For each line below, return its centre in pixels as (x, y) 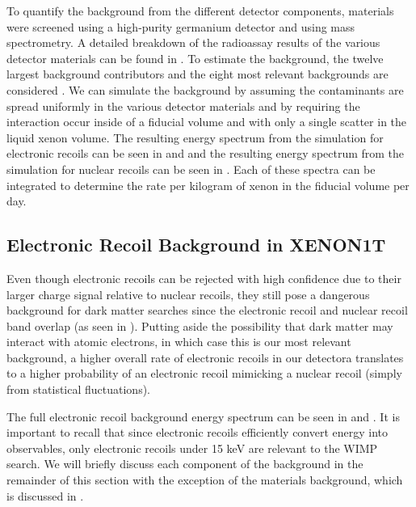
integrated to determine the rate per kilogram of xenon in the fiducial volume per (208, 185)
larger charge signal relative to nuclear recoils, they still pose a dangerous (188, 294)
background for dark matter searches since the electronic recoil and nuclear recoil (207, 310)
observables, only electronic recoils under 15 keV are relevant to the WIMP (192, 448)
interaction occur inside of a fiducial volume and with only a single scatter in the (207, 122)
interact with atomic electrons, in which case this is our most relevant (179, 342)
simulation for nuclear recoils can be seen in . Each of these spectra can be (191, 169)
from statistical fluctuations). (79, 389)
